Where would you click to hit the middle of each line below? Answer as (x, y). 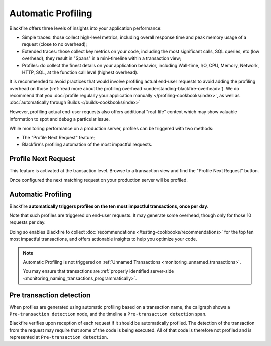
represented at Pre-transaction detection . (59, 337)
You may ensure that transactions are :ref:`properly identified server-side (98, 271)
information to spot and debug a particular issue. (60, 119)
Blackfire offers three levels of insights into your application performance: (85, 28)
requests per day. (27, 222)
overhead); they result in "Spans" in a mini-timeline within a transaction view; (102, 58)
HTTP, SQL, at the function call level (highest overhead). (80, 72)
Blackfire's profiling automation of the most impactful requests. (87, 144)
